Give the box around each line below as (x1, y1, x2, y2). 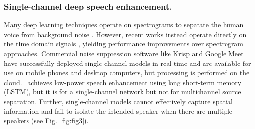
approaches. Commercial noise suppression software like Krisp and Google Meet (4, 48, 244, 58)
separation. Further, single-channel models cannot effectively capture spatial (4, 96, 233, 106)
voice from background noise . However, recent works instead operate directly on (4, 29, 247, 39)
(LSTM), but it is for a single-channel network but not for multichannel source (4, 86, 241, 97)
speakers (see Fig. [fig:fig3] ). (4, 115, 89, 126)
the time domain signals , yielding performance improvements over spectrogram (4, 39, 244, 49)
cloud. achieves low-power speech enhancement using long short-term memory (4, 77, 242, 87)
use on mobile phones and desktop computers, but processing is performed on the (4, 67, 250, 78)
